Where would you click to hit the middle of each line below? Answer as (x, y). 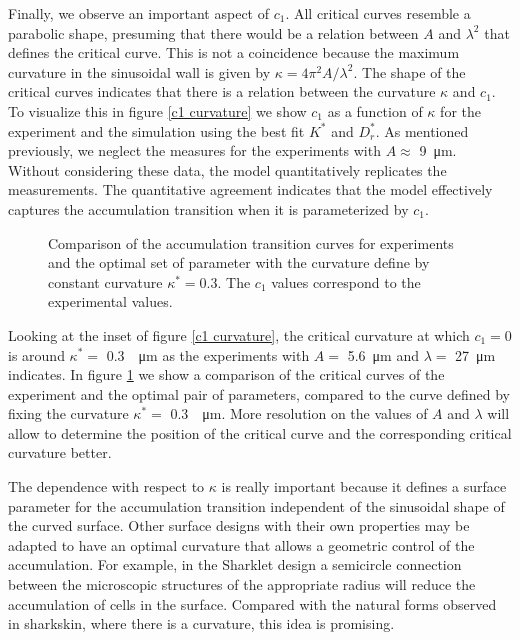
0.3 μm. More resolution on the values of (299, 413)
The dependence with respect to (106, 486)
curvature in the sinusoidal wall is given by (139, 71)
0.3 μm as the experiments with (208, 354)
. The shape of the (409, 71)
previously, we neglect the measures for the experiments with (194, 150)
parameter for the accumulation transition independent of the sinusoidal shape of (256, 505)
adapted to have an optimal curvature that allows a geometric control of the (241, 544)
